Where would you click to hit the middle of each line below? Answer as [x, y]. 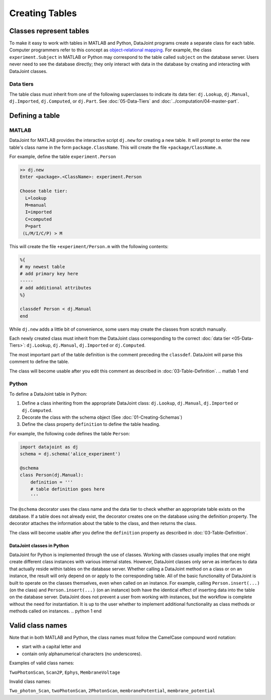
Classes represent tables [49, 31]
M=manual [36, 205]
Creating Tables [43, 13]
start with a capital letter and [51, 647]
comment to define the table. [39, 362]
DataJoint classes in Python [39, 546]
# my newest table [42, 266]
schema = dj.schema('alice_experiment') [70, 454]
